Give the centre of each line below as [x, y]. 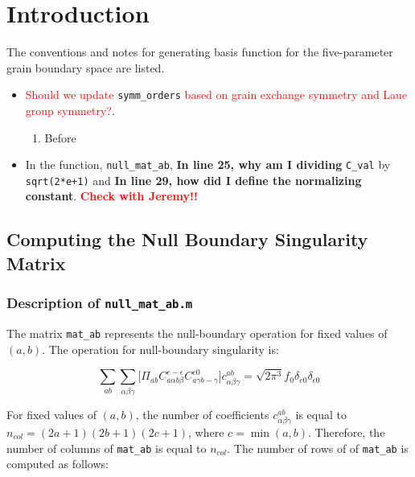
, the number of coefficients [202, 414]
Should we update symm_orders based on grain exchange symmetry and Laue [216, 95]
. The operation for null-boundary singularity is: [160, 349]
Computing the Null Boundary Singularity [187, 239]
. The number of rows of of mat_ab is [318, 448]
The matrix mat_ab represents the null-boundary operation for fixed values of [197, 333]
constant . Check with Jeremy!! [111, 196]
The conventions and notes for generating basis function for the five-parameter [200, 52]
